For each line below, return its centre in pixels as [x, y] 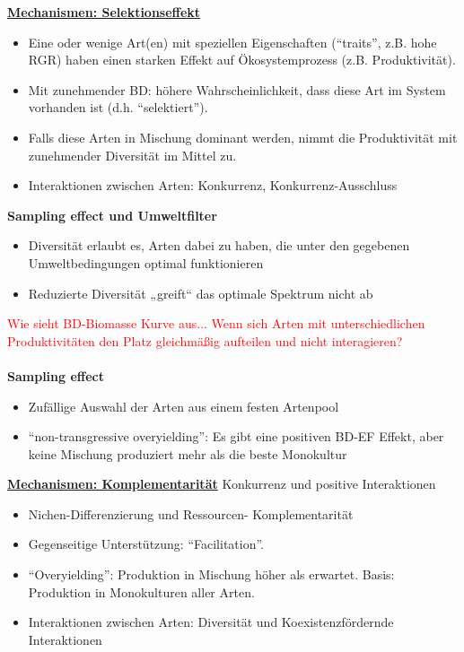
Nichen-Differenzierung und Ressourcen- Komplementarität [191, 513]
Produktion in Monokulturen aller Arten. [141, 591]
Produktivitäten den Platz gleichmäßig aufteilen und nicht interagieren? [205, 340]
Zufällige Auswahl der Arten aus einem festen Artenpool [184, 406]
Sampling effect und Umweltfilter [112, 215]
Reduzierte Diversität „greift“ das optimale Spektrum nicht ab [201, 293]
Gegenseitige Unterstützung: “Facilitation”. [146, 544]
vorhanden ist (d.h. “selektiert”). [118, 107]
